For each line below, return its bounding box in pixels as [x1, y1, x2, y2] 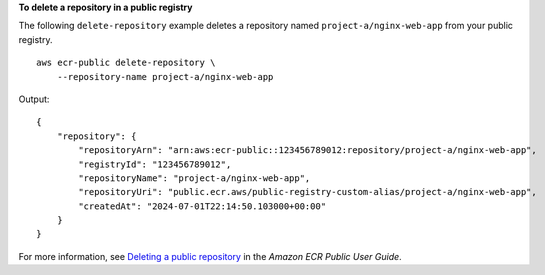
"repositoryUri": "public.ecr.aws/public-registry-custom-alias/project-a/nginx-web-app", [78, 186, 537, 198]
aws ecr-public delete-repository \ [36, 57, 216, 69]
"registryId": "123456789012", [78, 158, 232, 170]
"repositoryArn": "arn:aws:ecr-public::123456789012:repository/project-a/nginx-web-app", [78, 145, 537, 156]
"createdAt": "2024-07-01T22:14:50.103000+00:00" [78, 200, 327, 212]
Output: [18, 93, 50, 105]
